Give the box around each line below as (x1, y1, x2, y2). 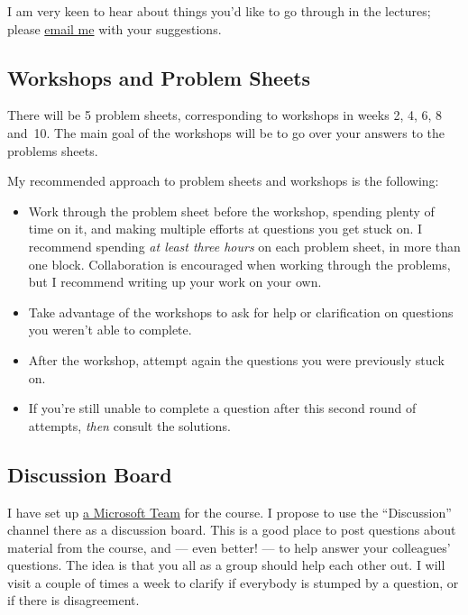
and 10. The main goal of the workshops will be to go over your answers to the (7, 123, 445, 142)
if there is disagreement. (7, 591, 140, 610)
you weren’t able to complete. (28, 320, 192, 339)
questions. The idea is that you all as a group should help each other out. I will (7, 555, 445, 574)
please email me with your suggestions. (7, 19, 222, 38)
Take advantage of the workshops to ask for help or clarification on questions (28, 302, 454, 321)
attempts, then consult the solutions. (28, 416, 231, 435)
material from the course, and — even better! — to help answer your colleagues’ (7, 537, 451, 556)
